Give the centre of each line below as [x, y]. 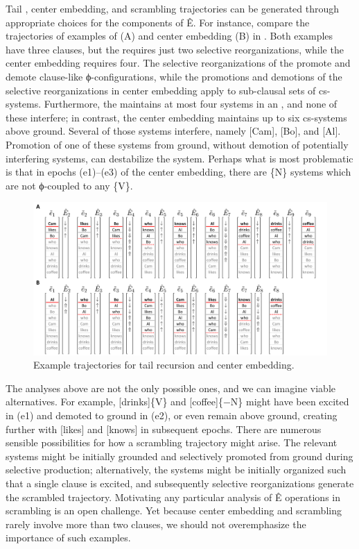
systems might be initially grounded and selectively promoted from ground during [179, 456]
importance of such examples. [68, 538]
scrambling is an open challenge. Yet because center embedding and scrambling [174, 510]
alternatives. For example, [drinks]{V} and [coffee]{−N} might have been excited [177, 402]
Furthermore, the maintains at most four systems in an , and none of [191, 104]
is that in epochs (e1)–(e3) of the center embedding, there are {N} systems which [178, 172]
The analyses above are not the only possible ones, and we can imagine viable [170, 388]
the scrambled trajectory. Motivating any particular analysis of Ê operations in [173, 497]
